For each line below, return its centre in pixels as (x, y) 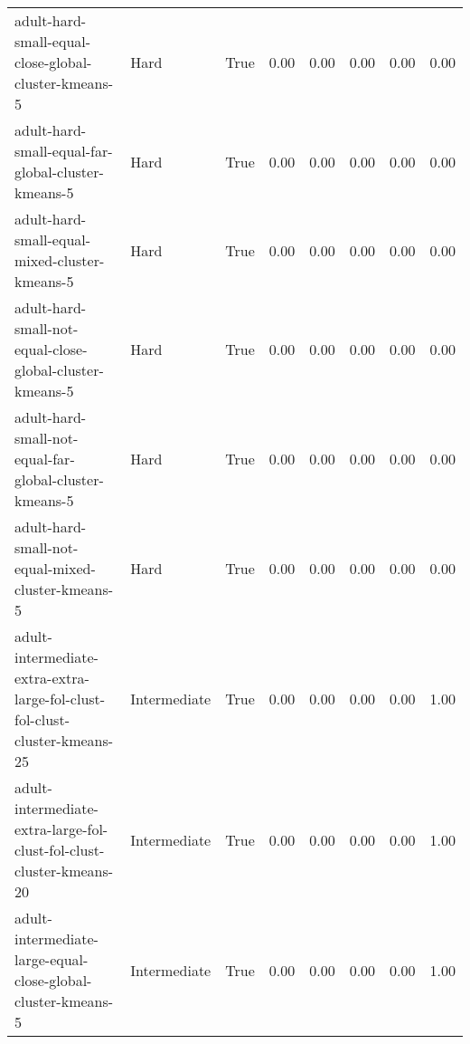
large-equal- (52, 959)
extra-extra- (52, 678)
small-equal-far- (64, 151)
